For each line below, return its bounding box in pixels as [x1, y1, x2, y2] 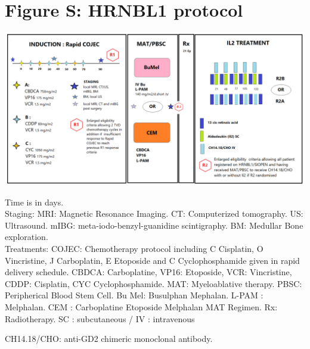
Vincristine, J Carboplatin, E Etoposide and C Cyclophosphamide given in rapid [5, 254, 300, 266]
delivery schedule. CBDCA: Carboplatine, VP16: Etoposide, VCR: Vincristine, [5, 266, 292, 278]
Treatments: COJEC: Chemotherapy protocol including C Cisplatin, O [5, 242, 263, 255]
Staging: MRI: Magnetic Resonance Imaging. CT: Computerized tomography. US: [5, 207, 303, 220]
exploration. [5, 230, 48, 243]
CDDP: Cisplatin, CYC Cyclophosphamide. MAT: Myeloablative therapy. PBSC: [5, 277, 302, 289]
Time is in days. [5, 195, 64, 208]
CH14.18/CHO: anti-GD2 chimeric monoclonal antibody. [5, 332, 213, 345]
